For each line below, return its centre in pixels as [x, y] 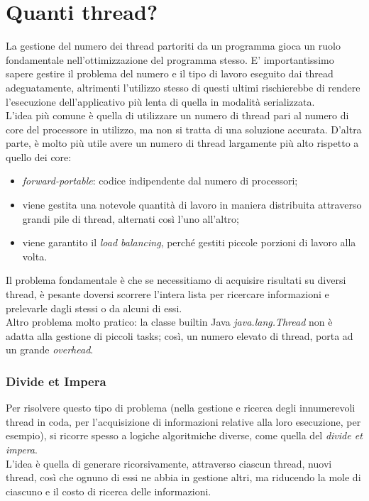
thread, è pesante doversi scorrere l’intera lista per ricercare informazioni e [167, 294]
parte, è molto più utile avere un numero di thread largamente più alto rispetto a [182, 143]
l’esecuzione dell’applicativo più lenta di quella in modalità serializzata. [160, 101]
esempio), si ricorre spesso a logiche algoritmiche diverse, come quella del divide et [184, 435]
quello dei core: [39, 156]
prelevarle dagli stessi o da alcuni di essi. [94, 308]
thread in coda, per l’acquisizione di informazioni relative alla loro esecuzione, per [183, 421]
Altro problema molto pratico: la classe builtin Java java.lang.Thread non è [169, 322]
